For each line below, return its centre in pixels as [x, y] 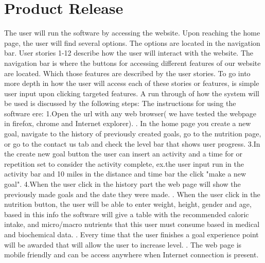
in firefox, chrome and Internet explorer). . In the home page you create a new [128, 123]
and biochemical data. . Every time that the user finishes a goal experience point [131, 234]
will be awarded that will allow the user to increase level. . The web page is [123, 244]
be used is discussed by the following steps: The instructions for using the [120, 103]
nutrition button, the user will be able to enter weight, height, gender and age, [128, 204]
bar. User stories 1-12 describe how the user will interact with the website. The [129, 53]
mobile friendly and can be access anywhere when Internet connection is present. [131, 255]
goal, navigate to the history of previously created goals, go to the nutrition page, [133, 134]
